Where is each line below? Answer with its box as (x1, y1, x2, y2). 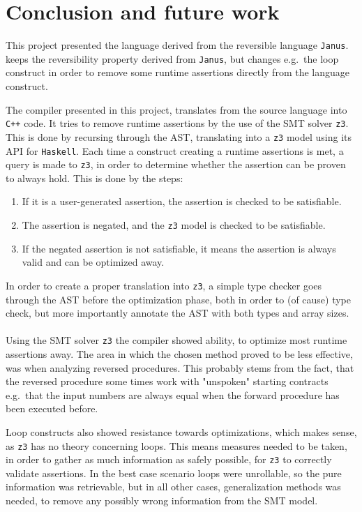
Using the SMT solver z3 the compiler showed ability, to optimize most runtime (6, 333, 347, 347)
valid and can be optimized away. (22, 255, 165, 269)
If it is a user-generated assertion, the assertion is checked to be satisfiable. (22, 194, 342, 209)
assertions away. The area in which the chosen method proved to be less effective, (6, 346, 353, 361)
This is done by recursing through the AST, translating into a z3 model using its (6, 129, 352, 144)
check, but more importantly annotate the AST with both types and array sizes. (6, 306, 349, 320)
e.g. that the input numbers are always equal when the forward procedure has (6, 387, 340, 402)
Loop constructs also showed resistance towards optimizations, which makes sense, (6, 424, 357, 439)
